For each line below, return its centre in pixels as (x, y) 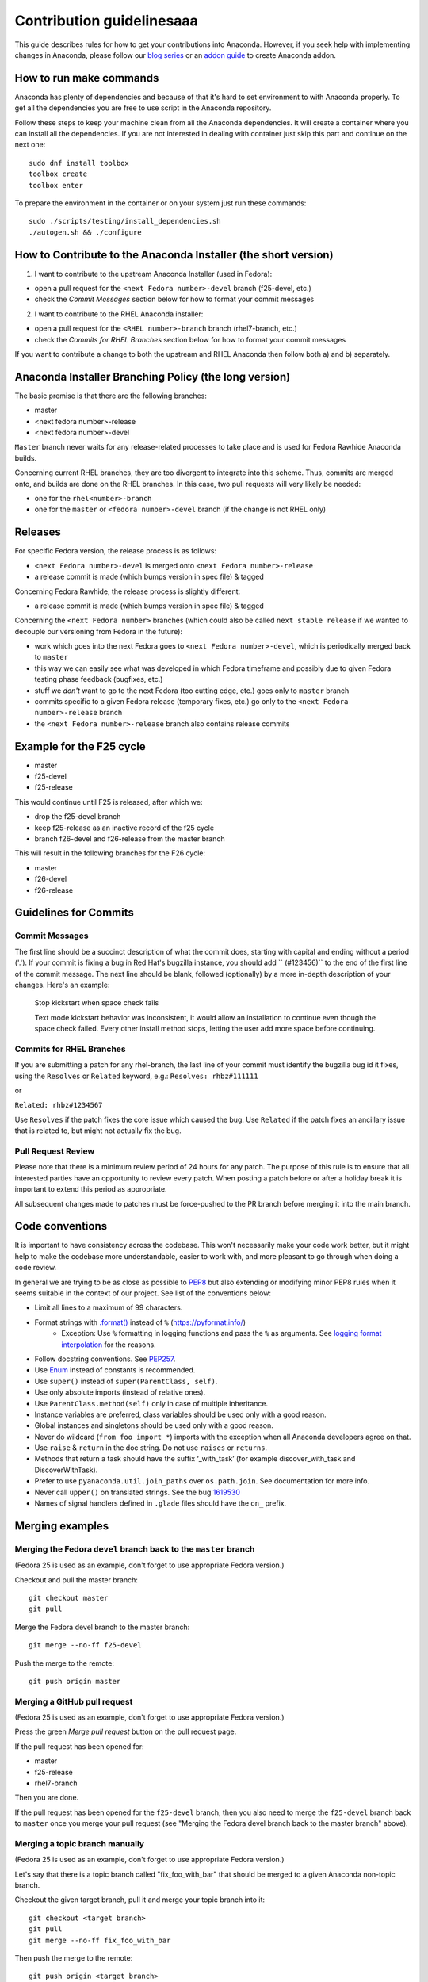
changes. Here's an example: (62, 985)
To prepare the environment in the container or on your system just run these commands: (160, 203)
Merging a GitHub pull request (74, 1701)
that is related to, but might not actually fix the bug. (98, 1131)
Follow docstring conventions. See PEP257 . (105, 1359)
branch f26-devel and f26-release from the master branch (130, 839)
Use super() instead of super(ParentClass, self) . (126, 1381)
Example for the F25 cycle (80, 746)
